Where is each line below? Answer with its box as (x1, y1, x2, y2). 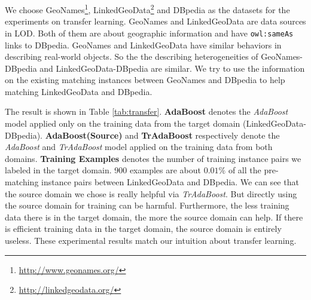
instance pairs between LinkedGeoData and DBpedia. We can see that (41, 176, 299, 188)
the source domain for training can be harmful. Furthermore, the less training (5, 199, 289, 212)
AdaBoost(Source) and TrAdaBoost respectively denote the (45, 128, 280, 141)
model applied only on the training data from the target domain (5, 117, 240, 130)
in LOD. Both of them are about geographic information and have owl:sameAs (5, 26, 294, 39)
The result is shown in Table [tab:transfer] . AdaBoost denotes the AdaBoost (5, 105, 288, 118)
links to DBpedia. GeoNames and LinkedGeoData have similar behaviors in (5, 38, 282, 51)
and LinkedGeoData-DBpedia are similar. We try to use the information (39, 62, 305, 74)
